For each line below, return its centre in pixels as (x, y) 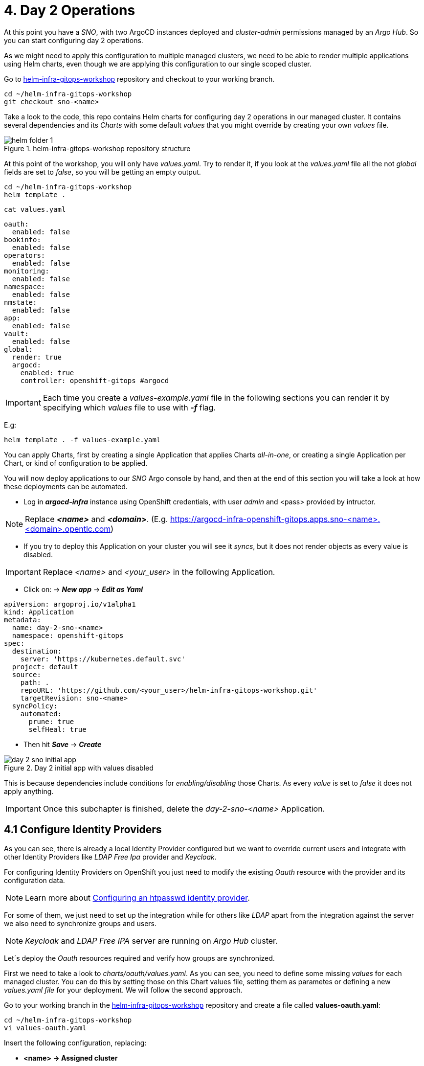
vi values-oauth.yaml (45, 1028)
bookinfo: (22, 239)
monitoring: (27, 271)
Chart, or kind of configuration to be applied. (76, 463)
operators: (25, 255)
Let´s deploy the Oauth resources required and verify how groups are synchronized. (139, 958)
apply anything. (29, 791)
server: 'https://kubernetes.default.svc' (103, 659)
